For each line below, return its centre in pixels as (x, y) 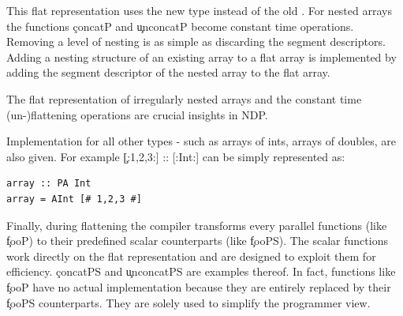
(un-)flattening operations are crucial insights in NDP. (137, 114)
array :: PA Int (49, 184)
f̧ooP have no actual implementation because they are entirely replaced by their (199, 286)
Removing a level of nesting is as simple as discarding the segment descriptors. (196, 41)
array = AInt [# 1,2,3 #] (74, 199)
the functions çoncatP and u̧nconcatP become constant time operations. (180, 26)
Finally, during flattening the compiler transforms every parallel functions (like (197, 225)
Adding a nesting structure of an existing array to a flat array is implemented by (201, 56)
